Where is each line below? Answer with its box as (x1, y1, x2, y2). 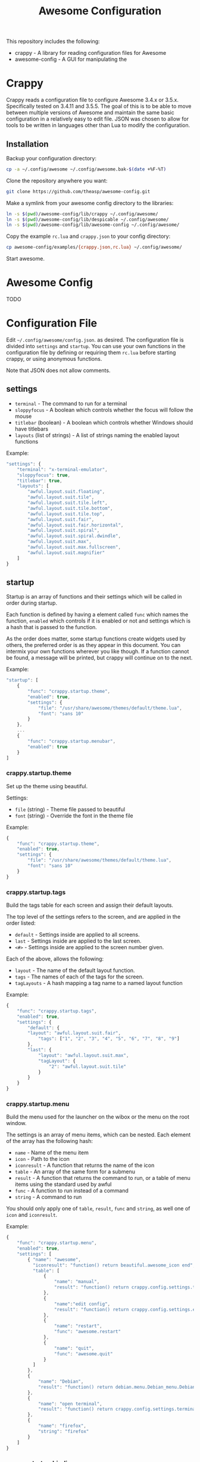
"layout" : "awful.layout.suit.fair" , (27, 1030, 121, 1036)
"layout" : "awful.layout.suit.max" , (37, 1052, 129, 1058)
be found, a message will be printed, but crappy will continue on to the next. (6, 654, 193, 661)
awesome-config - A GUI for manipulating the (14, 55, 127, 63)
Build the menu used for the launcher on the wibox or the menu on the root (6, 1113, 189, 1120)
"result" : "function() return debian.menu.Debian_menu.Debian (37, 1384, 196, 1390)
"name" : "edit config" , (54, 1301, 111, 1307)
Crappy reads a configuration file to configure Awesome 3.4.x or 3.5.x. (6, 97, 179, 104)
